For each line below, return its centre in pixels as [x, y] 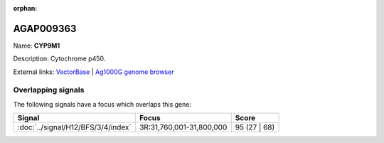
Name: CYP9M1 [37, 46]
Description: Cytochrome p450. [59, 59]
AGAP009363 [45, 28]
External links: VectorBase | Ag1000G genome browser [94, 72]
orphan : [25, 8]
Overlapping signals [49, 90]
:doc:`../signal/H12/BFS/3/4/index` [74, 127]
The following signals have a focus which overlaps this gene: [102, 104]
